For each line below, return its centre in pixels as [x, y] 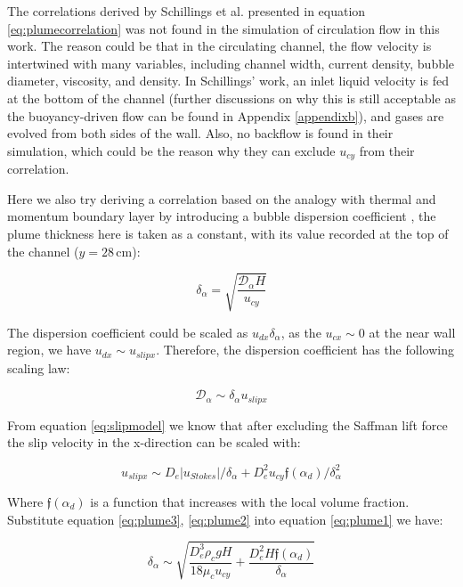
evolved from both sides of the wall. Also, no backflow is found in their [200, 133]
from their [387, 150]
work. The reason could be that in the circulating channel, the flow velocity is [219, 46]
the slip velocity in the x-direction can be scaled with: [154, 442]
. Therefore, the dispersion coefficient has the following [305, 350]
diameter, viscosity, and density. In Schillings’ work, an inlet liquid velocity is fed [228, 81]
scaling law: [39, 367]
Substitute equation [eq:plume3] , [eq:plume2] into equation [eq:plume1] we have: [225, 519]
